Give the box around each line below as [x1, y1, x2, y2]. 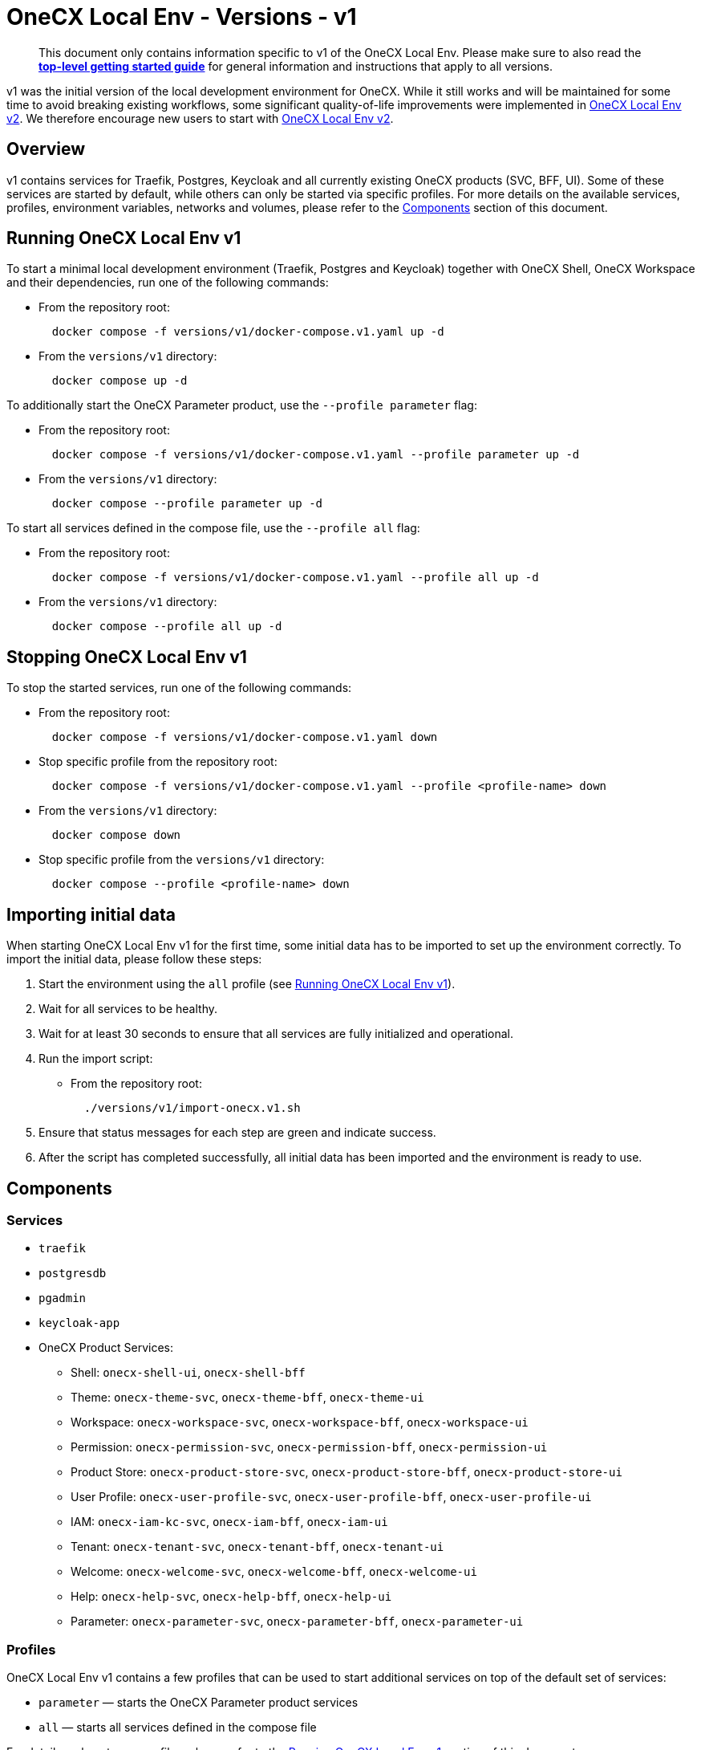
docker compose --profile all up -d [51, 620, 282, 633]
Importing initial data [6, 904, 176, 925]
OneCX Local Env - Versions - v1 [6, 3, 357, 31]
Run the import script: [38, 1052, 153, 1066]
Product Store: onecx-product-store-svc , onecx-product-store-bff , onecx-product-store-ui [71, 1465, 622, 1479]
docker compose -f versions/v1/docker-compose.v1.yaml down [51, 731, 438, 744]
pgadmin [38, 1292, 87, 1305]
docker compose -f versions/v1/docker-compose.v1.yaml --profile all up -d [51, 571, 539, 584]
